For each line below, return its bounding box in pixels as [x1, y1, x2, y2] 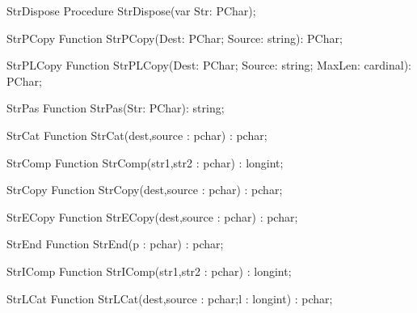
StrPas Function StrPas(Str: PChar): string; [6, 99, 225, 116]
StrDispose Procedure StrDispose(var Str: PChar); [6, 2, 256, 19]
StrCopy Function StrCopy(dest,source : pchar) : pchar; [6, 181, 283, 198]
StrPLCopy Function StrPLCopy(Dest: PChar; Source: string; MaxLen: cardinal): [6, 57, 412, 74]
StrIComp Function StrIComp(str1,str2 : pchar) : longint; [6, 262, 292, 279]
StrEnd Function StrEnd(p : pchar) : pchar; [6, 235, 224, 252]
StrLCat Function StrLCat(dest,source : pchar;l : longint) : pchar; [6, 290, 333, 307]
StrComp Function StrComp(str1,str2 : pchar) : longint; [6, 154, 284, 171]
